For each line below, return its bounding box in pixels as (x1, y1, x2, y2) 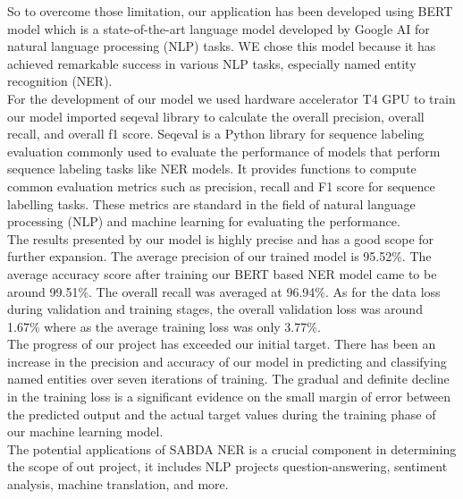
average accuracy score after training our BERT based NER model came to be (7, 264, 437, 283)
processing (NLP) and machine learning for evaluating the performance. (7, 212, 400, 231)
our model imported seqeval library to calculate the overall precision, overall (7, 106, 425, 125)
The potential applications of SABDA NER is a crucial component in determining (7, 439, 457, 458)
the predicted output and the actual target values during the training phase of (7, 404, 436, 423)
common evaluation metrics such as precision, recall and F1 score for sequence (7, 176, 435, 195)
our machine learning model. (7, 422, 164, 441)
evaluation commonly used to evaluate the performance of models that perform (7, 141, 441, 160)
